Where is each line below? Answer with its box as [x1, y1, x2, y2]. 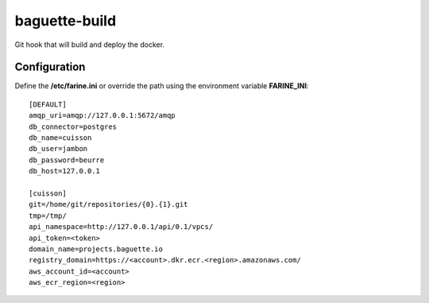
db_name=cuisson [29, 134, 92, 142]
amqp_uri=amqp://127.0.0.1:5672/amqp [29, 111, 176, 120]
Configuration [14, 60, 86, 74]
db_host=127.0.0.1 [29, 167, 101, 176]
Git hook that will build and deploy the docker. [14, 40, 165, 49]
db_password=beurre [29, 155, 105, 165]
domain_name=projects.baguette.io [29, 244, 163, 254]
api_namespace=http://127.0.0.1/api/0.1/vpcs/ [29, 223, 214, 231]
